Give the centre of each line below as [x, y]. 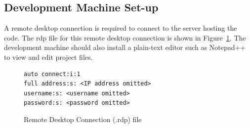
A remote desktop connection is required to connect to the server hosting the [121, 28]
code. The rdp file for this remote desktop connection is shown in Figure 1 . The [125, 37]
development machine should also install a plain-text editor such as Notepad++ [125, 47]
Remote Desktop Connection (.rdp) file [83, 119]
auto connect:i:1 [52, 74]
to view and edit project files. [48, 57]
